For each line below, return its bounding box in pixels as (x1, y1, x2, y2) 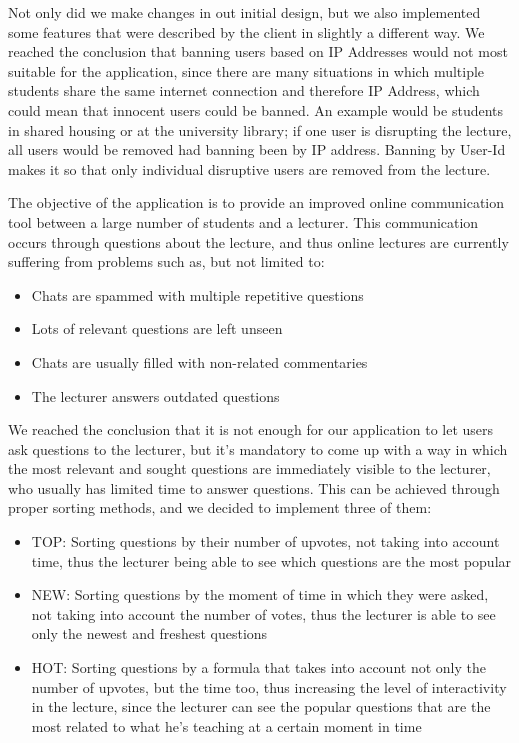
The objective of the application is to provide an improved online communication (8, 192, 505, 213)
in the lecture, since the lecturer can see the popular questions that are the (31, 696, 491, 717)
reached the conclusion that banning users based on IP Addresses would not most (8, 41, 508, 62)
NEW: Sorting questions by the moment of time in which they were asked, (31, 584, 489, 605)
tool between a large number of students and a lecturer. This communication (8, 211, 479, 232)
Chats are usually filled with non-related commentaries (31, 351, 368, 372)
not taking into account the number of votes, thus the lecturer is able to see (31, 603, 496, 624)
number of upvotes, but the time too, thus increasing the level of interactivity (31, 676, 507, 697)
